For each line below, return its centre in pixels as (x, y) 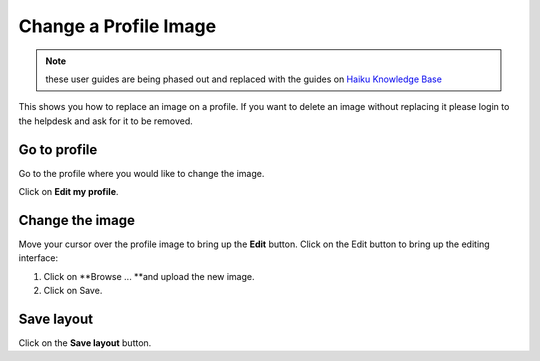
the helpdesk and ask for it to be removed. (106, 121)
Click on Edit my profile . (68, 192)
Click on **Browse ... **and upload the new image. (149, 276)
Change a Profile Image (117, 26)
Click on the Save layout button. (85, 343)
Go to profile (58, 149)
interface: (38, 258)
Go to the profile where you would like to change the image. (141, 173)
